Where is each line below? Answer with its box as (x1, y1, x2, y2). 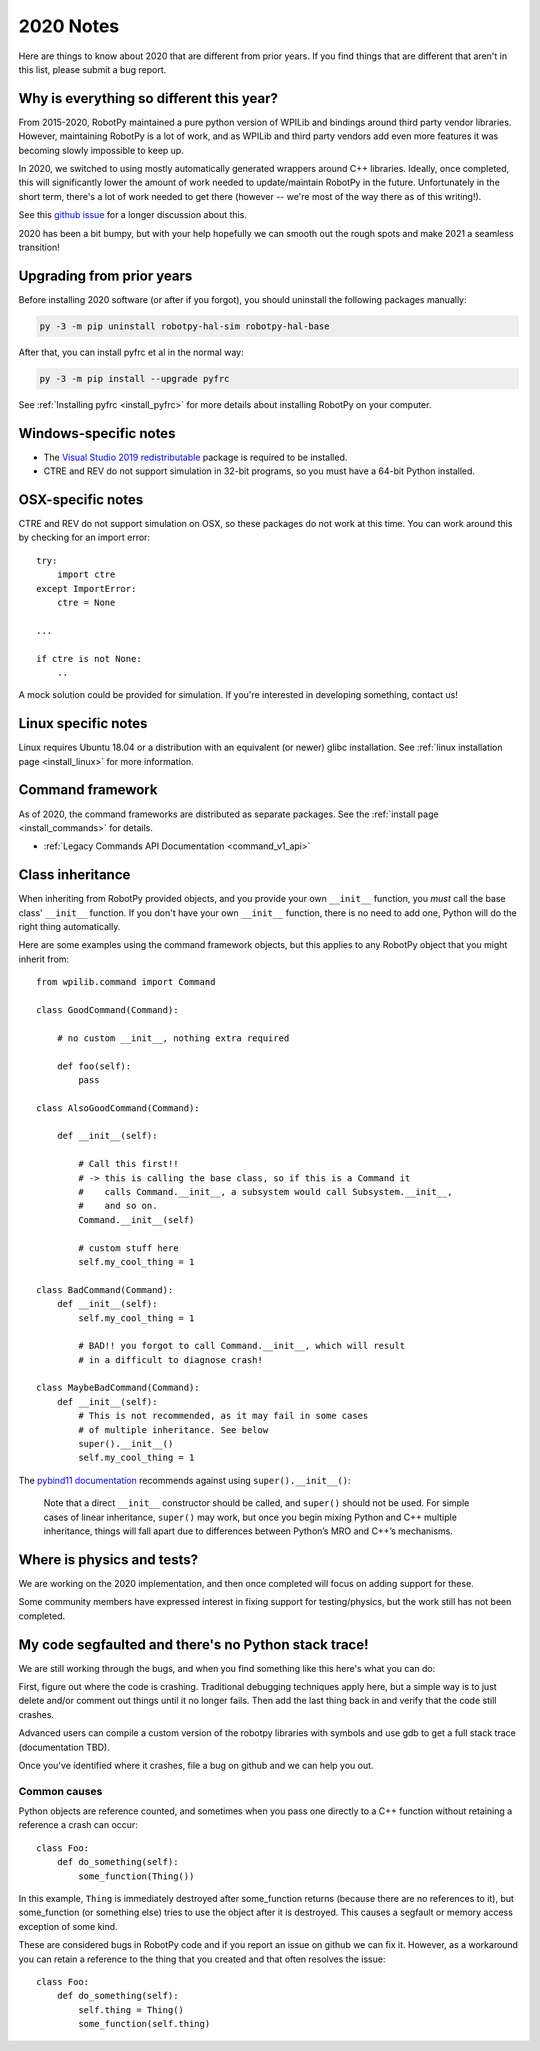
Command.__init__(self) (78, 1214, 195, 1225)
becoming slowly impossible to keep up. (18, 144, 184, 156)
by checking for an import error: (18, 531, 150, 544)
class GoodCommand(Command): (36, 1004, 179, 1015)
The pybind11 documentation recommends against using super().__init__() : (18, 1474, 351, 1486)
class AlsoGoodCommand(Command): (36, 1102, 200, 1114)
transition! (18, 241, 60, 253)
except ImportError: (36, 583, 137, 594)
